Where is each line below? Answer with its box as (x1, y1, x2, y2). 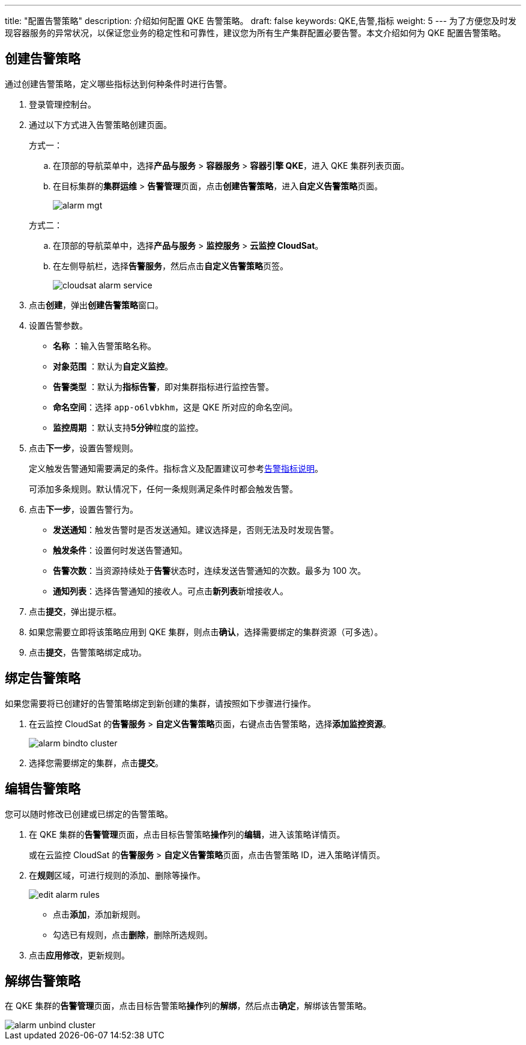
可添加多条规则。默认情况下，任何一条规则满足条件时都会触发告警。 (29, 483, 298, 494)
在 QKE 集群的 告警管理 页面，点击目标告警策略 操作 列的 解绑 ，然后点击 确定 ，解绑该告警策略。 (5, 1001, 372, 1011)
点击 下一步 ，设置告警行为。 (29, 504, 138, 514)
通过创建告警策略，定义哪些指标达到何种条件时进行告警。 (5, 78, 232, 89)
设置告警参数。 (29, 320, 88, 331)
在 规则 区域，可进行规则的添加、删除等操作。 (29, 870, 205, 880)
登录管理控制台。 (29, 99, 96, 109)
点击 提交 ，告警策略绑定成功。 (29, 647, 147, 657)
